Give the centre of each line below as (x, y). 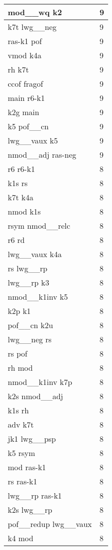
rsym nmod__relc (39, 226)
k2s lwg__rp (30, 510)
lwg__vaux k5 (33, 140)
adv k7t (21, 424)
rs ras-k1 (23, 481)
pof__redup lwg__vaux (50, 524)
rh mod (20, 368)
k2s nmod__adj (36, 396)
